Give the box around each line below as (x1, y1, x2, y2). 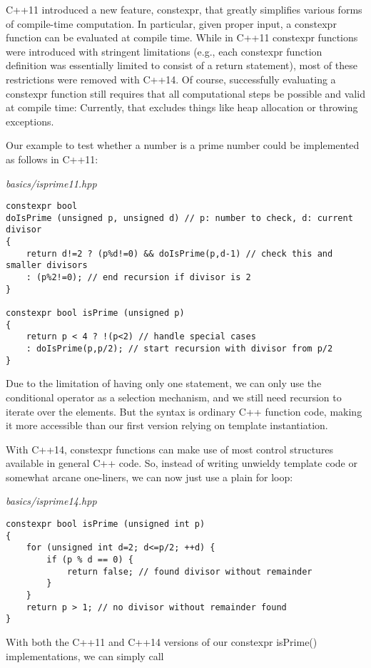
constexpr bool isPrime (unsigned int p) (6, 519, 205, 530)
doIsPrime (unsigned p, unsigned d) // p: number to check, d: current (6, 212, 353, 223)
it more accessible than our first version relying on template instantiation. (6, 418, 328, 433)
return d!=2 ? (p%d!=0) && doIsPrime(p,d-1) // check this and (26, 248, 333, 259)
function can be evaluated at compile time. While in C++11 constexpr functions (6, 30, 358, 45)
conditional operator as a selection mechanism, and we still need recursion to (6, 389, 342, 404)
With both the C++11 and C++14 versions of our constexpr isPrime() (6, 634, 317, 649)
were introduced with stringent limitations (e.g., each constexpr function (6, 43, 322, 58)
